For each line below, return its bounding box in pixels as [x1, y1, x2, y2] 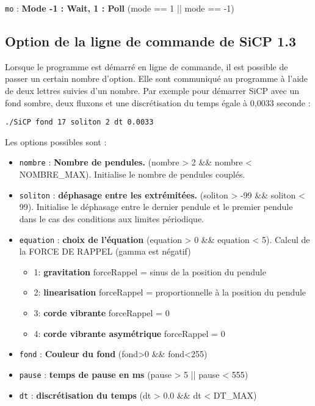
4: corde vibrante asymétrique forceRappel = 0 [34, 327, 225, 339]
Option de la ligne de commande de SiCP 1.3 [5, 32, 296, 51]
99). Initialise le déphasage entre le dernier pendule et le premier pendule [19, 200, 293, 213]
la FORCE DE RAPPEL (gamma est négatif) [19, 245, 191, 258]
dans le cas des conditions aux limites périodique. [19, 212, 204, 225]
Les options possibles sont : [5, 135, 107, 148]
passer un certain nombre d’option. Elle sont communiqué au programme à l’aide [5, 72, 308, 85]
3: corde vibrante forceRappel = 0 [34, 306, 170, 319]
